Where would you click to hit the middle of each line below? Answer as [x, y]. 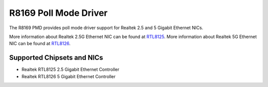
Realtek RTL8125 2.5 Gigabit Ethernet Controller [70, 70]
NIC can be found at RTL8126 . [40, 43]
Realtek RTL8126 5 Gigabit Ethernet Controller [69, 76]
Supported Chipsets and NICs [56, 58]
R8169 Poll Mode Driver [58, 13]
